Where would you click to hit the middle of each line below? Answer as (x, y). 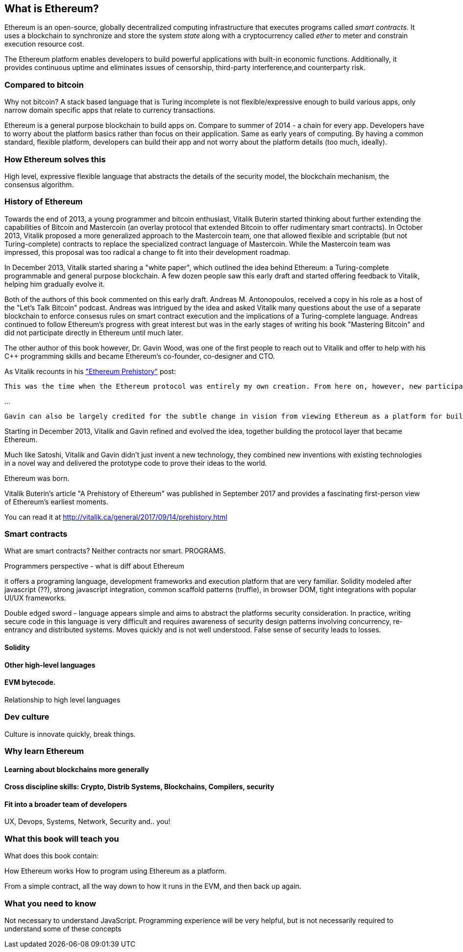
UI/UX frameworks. (35, 598)
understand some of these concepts (63, 928)
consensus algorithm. (39, 184)
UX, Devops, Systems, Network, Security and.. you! (87, 822)
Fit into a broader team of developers (66, 804)
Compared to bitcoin (44, 85)
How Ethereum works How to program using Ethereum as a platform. (115, 871)
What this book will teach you (62, 839)
